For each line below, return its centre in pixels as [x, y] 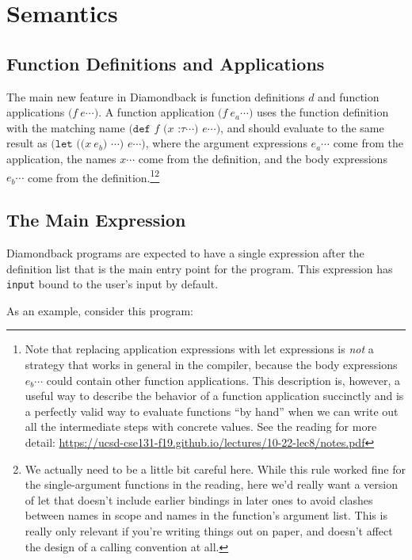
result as [27, 143]
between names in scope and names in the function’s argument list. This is [206, 515]
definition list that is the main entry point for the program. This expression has [200, 268]
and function [349, 96]
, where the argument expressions [226, 143]
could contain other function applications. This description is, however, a [223, 380]
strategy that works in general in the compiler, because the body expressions [211, 365]
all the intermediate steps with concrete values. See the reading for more [201, 427]
